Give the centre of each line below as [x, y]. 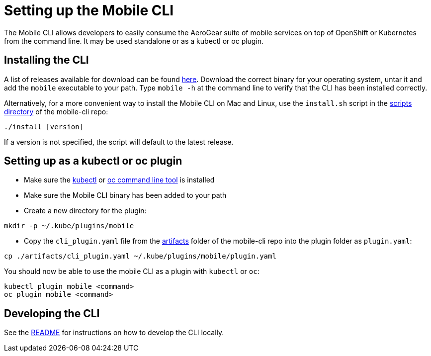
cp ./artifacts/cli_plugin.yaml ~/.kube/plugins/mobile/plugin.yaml [140, 256]
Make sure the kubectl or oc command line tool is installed [119, 180]
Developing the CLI [52, 313]
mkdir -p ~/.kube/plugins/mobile [69, 226]
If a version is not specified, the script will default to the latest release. [119, 142]
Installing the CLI [46, 60]
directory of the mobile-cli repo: [56, 111]
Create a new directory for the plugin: [85, 211]
